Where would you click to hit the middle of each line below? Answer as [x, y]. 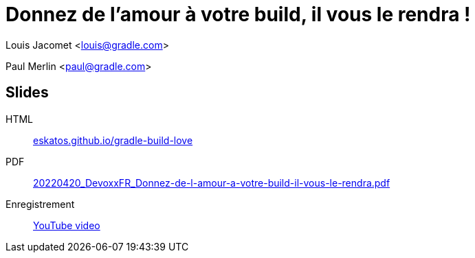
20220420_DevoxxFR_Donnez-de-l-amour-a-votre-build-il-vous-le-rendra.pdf [212, 183]
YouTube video [67, 225]
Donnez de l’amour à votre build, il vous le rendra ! [238, 14]
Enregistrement [40, 204]
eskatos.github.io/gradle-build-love [113, 140]
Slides [27, 93]
